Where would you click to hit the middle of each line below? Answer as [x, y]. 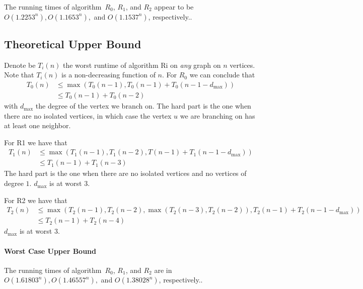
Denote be [20, 65]
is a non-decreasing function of [108, 75]
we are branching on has [217, 115]
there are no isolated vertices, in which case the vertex [88, 115]
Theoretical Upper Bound [73, 43]
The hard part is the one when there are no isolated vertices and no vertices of [125, 173]
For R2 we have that [36, 200]
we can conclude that [222, 75]
